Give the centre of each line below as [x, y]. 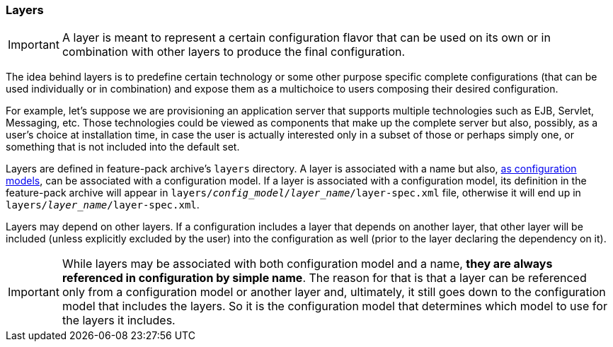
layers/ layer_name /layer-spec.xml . [103, 205]
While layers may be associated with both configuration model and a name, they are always [307, 264]
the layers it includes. [119, 320]
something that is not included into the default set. [123, 147]
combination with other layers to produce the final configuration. [234, 52]
